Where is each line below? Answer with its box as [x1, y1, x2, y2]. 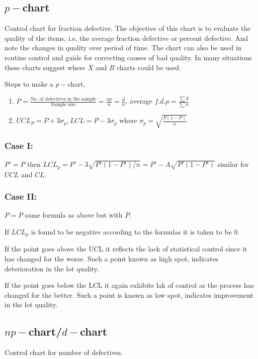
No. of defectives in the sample [30, 96, 96, 102]
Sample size [51, 102, 76, 108]
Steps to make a [4, 79, 54, 89]
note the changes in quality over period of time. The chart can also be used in [4, 42, 242, 53]
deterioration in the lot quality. [4, 263, 99, 273]
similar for [217, 159, 249, 169]
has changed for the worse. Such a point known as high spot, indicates [4, 253, 219, 264]
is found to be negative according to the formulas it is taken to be [31, 227, 232, 237]
